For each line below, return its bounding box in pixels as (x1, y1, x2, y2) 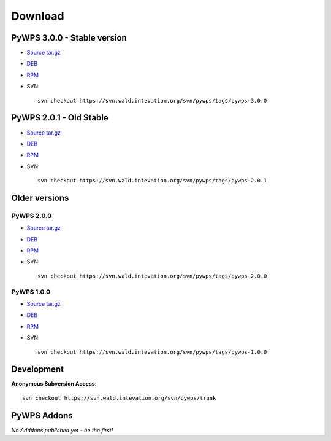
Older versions (11, 192, 69, 203)
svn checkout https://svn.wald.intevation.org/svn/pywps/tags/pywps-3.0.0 (37, 97, 267, 104)
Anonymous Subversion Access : (11, 380, 97, 388)
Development (11, 364, 64, 375)
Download (11, 9, 64, 23)
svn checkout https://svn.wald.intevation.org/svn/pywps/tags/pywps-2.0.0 (37, 272, 267, 279)
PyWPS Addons (11, 410, 73, 421)
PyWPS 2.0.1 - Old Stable (11, 112, 108, 123)
